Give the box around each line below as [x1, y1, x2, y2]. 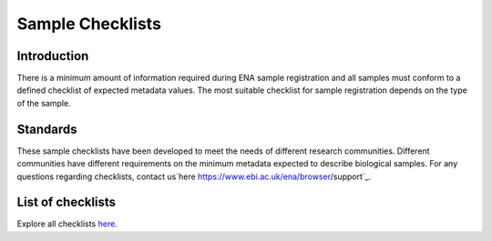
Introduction [16, 48, 89, 64]
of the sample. [16, 97, 72, 108]
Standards [16, 121, 77, 136]
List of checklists [16, 195, 117, 210]
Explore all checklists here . [16, 218, 118, 229]
